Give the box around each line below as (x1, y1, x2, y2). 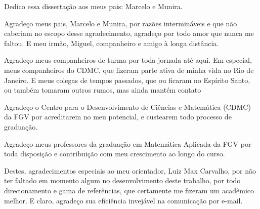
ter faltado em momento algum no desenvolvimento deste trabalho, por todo (4, 175, 241, 186)
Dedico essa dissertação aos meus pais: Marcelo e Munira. (4, 1, 183, 11)
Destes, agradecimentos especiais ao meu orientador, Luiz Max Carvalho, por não (4, 165, 256, 176)
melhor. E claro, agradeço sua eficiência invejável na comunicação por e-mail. (4, 195, 243, 205)
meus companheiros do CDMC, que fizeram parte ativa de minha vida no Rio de (4, 64, 254, 75)
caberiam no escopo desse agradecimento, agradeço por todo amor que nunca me (4, 28, 254, 38)
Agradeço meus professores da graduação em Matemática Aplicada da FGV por (4, 138, 251, 149)
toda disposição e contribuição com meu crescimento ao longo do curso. (4, 148, 225, 159)
